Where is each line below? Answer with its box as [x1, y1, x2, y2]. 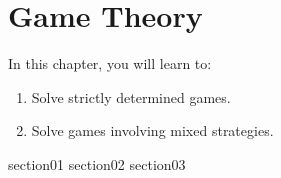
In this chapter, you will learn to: [8, 53, 212, 74]
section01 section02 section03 [8, 153, 186, 174]
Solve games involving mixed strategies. [31, 120, 274, 141]
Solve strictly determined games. [31, 86, 231, 107]
